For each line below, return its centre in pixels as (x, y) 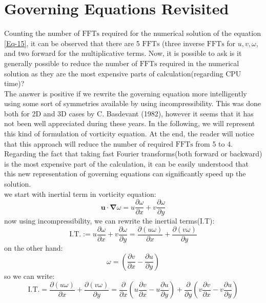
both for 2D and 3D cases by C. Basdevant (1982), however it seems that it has (129, 113)
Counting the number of (42, 33)
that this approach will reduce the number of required (89, 143)
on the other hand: (34, 247)
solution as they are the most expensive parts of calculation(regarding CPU (123, 73)
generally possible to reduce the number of (71, 63)
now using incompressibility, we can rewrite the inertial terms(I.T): (109, 221)
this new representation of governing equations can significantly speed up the (125, 174)
